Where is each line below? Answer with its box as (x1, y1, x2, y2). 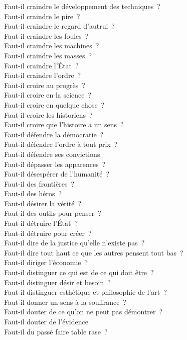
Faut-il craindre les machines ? (4, 40, 99, 51)
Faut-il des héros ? (4, 188, 62, 199)
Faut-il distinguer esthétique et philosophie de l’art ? (4, 287, 167, 297)
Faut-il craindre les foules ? (4, 30, 89, 41)
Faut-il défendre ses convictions (4, 148, 100, 159)
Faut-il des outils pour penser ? (4, 208, 101, 218)
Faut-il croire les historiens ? (4, 109, 93, 120)
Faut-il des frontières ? (4, 178, 75, 189)
